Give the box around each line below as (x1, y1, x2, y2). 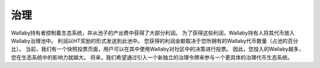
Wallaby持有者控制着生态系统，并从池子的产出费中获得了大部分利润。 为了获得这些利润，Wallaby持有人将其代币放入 (11, 29, 295, 36)
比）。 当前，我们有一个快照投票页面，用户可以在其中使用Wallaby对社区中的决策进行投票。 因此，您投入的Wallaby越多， (11, 46, 305, 53)
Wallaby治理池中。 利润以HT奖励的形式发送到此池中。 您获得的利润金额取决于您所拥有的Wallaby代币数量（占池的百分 (11, 37, 299, 44)
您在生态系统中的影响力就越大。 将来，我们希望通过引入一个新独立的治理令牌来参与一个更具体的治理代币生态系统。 (11, 53, 293, 61)
